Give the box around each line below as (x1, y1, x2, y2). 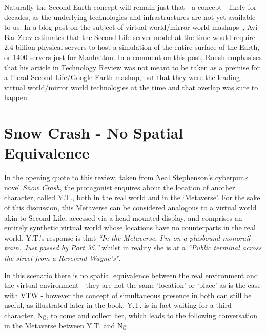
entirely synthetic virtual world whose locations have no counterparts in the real (4, 222, 256, 233)
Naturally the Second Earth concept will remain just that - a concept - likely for (4, 2, 257, 12)
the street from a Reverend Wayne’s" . (4, 252, 121, 263)
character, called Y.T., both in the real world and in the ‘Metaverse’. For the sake (4, 192, 260, 203)
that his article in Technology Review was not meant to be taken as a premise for (4, 62, 260, 72)
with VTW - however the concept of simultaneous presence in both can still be (4, 289, 252, 300)
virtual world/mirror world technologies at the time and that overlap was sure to (4, 82, 258, 92)
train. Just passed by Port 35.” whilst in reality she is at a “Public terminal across (4, 242, 262, 253)
